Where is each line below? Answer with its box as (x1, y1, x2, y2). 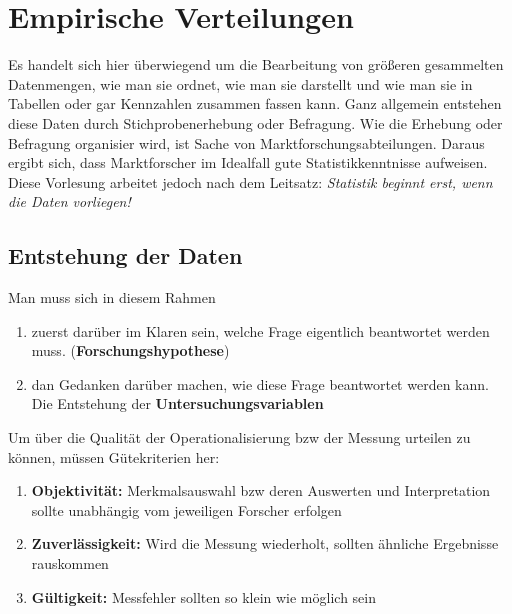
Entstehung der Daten (8, 240, 243, 271)
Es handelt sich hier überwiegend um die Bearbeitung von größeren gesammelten (8, 54, 504, 75)
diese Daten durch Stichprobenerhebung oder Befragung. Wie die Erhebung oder (8, 112, 503, 133)
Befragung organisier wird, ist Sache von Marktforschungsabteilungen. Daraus (8, 132, 485, 153)
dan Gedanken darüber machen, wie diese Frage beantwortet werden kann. (31, 373, 489, 394)
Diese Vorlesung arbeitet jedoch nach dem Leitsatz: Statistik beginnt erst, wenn (8, 171, 493, 192)
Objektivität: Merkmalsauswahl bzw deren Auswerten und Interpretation (31, 480, 491, 501)
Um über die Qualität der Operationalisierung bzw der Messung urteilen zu (8, 427, 471, 448)
